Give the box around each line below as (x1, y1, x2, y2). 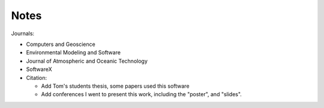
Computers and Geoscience (26, 41, 95, 48)
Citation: (26, 74, 47, 81)
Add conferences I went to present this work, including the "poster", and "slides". (41, 91, 242, 98)
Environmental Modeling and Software (26, 49, 121, 56)
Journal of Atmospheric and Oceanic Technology (26, 57, 148, 64)
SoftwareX (26, 66, 52, 73)
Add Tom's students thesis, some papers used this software (41, 82, 190, 90)
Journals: (11, 30, 35, 37)
